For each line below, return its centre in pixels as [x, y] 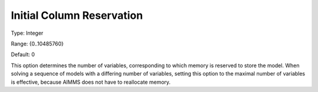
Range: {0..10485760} [37, 44]
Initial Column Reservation [77, 15]
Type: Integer [27, 33]
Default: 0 [23, 55]
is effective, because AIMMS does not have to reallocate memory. [91, 82]
